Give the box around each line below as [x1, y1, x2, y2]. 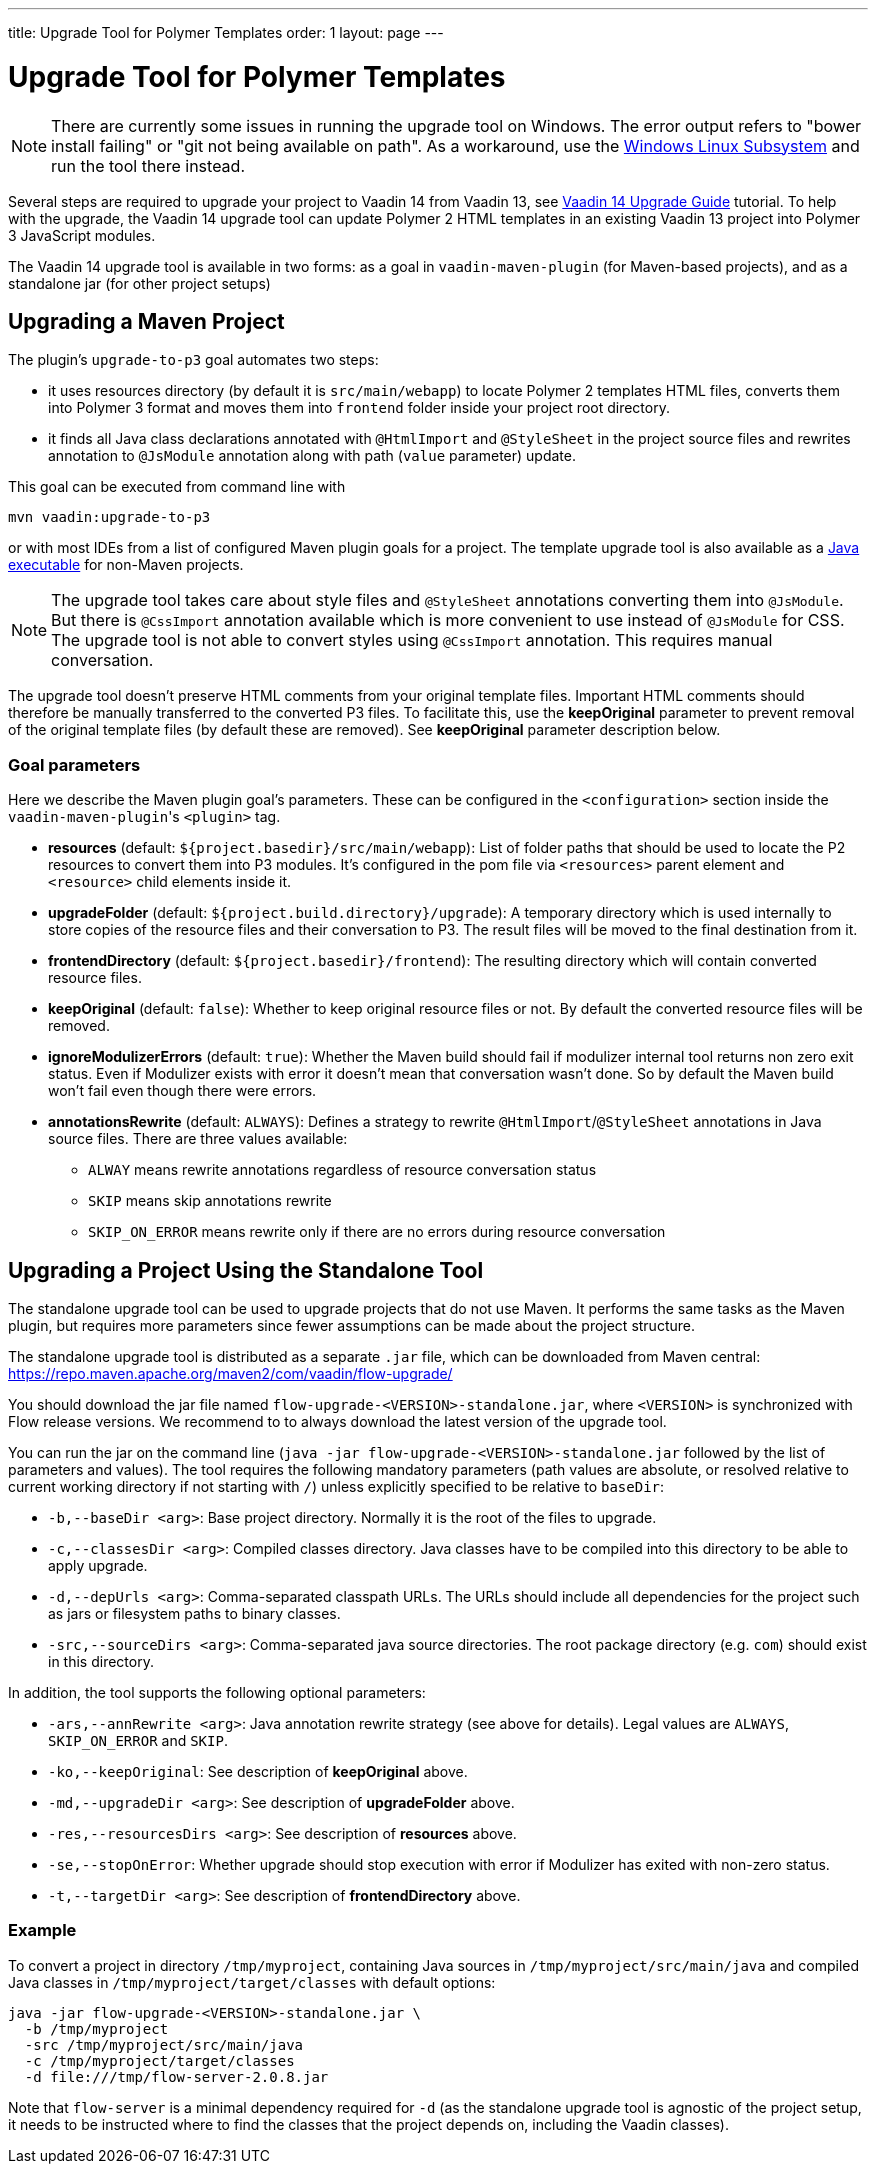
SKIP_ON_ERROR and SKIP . [48, 1731, 228, 1749]
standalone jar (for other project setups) [8, 274, 271, 292]
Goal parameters [8, 754, 141, 775]
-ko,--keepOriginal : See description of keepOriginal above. [48, 1762, 468, 1780]
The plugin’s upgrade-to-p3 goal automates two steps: [8, 351, 379, 369]
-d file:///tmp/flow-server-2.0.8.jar [24, 2068, 329, 2085]
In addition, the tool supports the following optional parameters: [8, 1683, 426, 1701]
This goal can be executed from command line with [8, 478, 346, 496]
